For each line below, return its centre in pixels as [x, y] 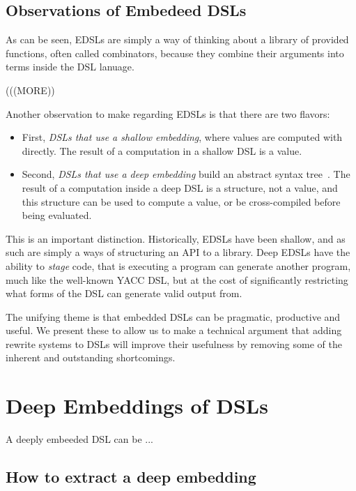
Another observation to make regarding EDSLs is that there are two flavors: [168, 113]
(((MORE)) [30, 90]
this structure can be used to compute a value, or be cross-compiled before [181, 201]
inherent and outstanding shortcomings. [91, 357]
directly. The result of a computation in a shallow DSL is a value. [162, 150]
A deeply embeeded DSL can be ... [79, 439]
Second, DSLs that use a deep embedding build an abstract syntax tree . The [186, 174]
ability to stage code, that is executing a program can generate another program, [178, 265]
